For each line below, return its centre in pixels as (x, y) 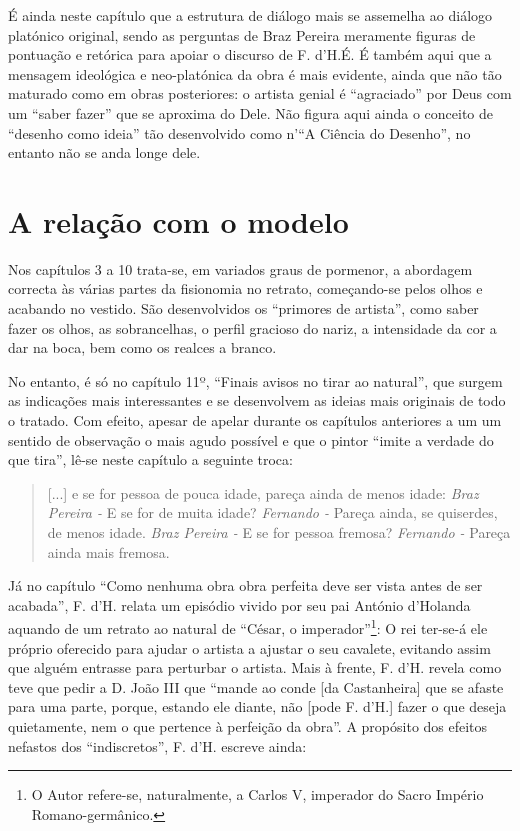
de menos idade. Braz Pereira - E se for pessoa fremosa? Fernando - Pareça (279, 532)
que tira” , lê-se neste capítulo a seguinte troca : (150, 459)
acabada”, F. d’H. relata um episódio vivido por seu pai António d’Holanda (239, 604)
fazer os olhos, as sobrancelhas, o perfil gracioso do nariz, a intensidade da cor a (252, 327)
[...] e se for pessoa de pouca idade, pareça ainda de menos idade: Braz (263, 492)
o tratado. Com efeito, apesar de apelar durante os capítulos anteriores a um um (255, 420)
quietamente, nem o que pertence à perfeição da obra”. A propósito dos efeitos (248, 726)
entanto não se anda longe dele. (104, 152)
